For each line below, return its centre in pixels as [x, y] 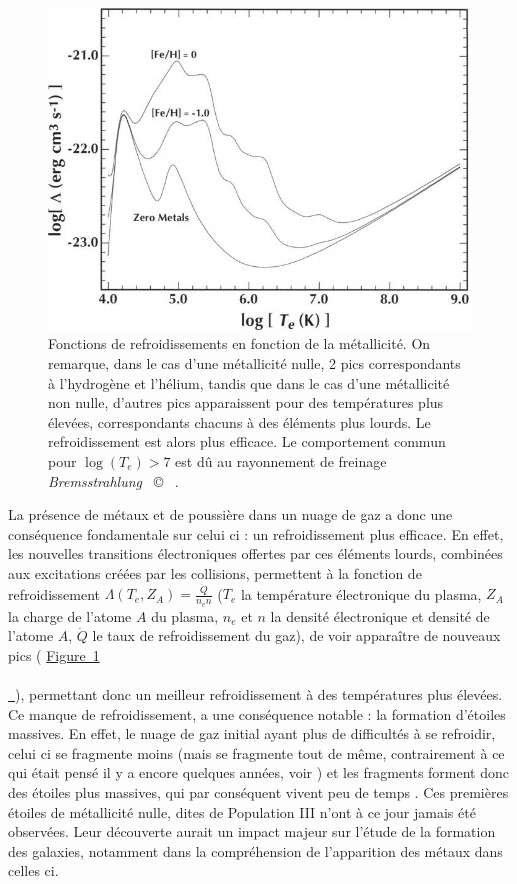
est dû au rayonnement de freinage [281, 461]
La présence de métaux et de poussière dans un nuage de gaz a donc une [230, 514]
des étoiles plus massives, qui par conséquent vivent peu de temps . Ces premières [258, 792]
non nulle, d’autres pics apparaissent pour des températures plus [246, 402]
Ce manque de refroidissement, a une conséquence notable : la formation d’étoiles [257, 713]
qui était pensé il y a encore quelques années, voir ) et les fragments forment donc [258, 772]
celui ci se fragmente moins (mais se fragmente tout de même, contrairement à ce [256, 752]
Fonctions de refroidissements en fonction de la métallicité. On [239, 343]
